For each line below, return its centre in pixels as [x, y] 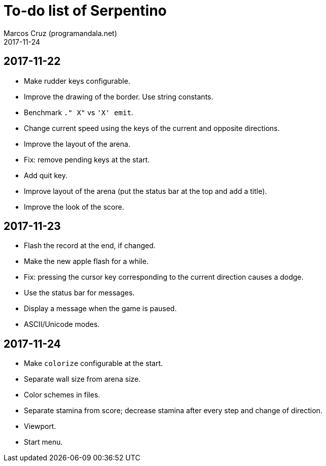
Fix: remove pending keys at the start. [87, 159]
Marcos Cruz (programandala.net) [60, 33]
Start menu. [43, 442]
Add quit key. [46, 175]
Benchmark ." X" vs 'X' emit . [79, 112]
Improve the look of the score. [74, 207]
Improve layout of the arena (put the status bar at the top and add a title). [146, 191]
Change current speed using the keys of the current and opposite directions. [152, 128]
